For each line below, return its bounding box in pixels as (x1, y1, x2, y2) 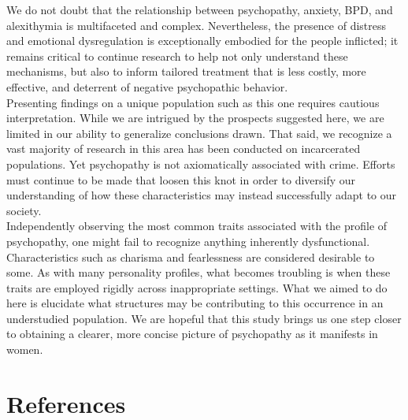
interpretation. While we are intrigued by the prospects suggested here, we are (6, 110, 384, 126)
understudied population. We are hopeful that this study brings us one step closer (6, 310, 402, 326)
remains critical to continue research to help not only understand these (6, 47, 348, 64)
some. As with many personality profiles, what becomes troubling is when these (6, 264, 391, 281)
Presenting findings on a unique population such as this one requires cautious (6, 94, 380, 110)
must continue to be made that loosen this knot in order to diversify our (6, 171, 356, 188)
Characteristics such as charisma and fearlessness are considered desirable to (6, 248, 375, 265)
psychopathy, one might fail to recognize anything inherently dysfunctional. (6, 232, 370, 249)
